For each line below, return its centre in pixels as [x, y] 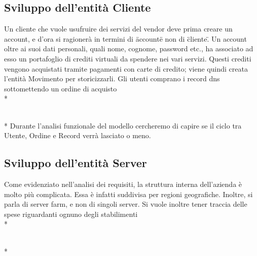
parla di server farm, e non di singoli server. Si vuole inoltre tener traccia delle [126, 204]
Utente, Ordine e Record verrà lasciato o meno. [78, 135]
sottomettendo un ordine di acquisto [61, 88]
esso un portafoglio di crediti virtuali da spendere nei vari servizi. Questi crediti [128, 58]
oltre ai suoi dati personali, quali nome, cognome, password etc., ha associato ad [129, 49]
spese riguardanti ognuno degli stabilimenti [71, 214]
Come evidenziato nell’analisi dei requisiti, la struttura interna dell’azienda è [123, 184]
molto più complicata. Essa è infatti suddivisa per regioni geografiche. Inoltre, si [128, 194]
